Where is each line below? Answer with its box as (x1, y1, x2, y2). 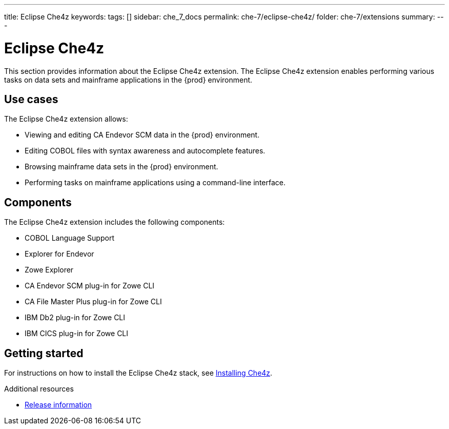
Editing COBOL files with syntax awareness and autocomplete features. (25, 146, 266, 155)
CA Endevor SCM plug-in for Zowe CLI (25, 281, 155, 290)
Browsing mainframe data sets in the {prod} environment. (25, 162, 218, 171)
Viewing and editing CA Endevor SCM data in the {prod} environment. (25, 130, 260, 140)
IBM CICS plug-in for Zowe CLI (25, 329, 129, 338)
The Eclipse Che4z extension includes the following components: (4, 218, 225, 227)
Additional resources (4, 384, 74, 394)
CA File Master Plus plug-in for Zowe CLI (25, 297, 162, 306)
